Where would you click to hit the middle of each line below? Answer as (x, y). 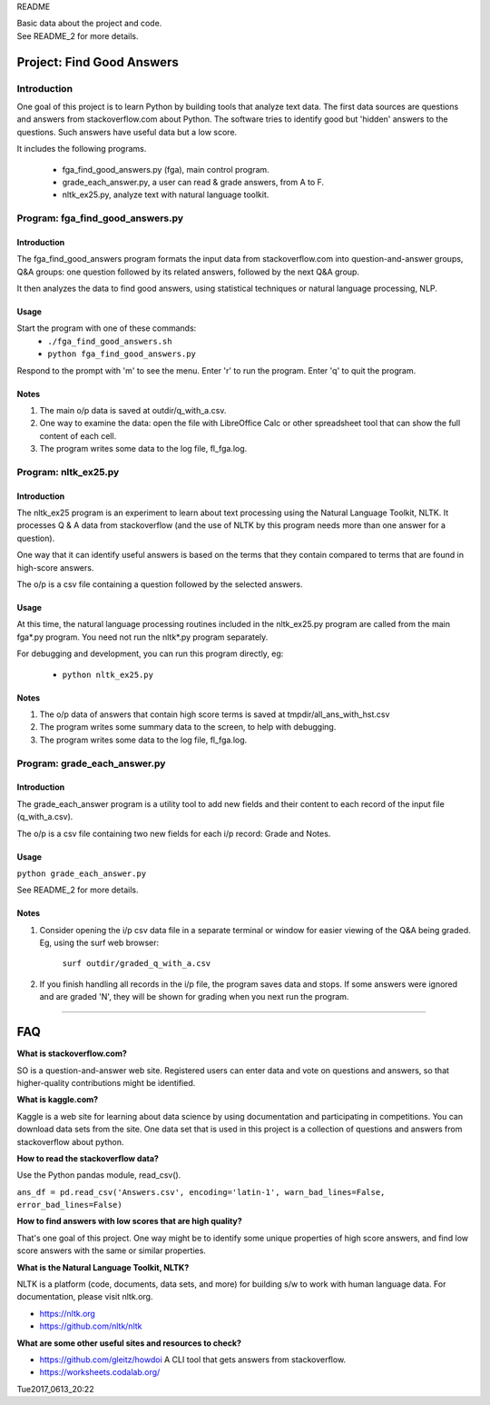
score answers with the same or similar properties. (111, 1251)
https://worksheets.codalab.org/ (100, 1372)
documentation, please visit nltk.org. (85, 1297)
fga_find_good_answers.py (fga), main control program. (166, 169)
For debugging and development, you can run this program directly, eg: (150, 653)
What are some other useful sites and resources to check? (129, 1343)
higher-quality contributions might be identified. (106, 1082)
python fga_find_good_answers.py (122, 354)
